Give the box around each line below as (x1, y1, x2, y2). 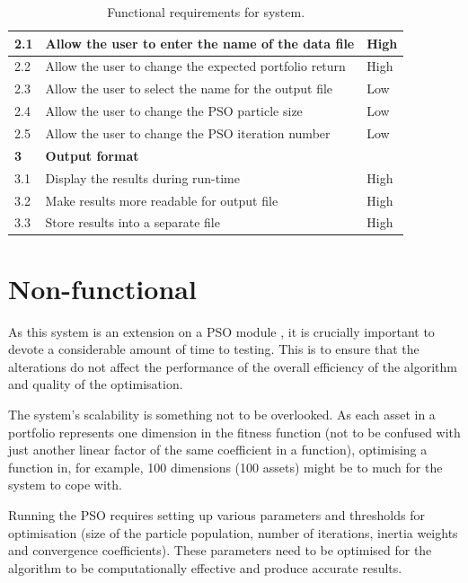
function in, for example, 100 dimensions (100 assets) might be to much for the (8, 457, 443, 476)
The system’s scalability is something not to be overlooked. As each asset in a (8, 404, 436, 423)
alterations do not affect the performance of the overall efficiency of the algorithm (8, 357, 457, 375)
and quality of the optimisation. (8, 375, 183, 393)
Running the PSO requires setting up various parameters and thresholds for (8, 505, 425, 524)
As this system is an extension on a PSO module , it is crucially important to (8, 322, 435, 340)
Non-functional (8, 269, 197, 306)
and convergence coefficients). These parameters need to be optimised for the (8, 541, 432, 560)
